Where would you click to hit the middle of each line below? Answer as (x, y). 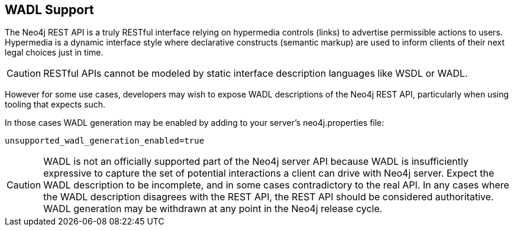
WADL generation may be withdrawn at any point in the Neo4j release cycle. (213, 209)
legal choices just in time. (54, 53)
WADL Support (49, 10)
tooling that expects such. (55, 105)
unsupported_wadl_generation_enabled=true (105, 141)
